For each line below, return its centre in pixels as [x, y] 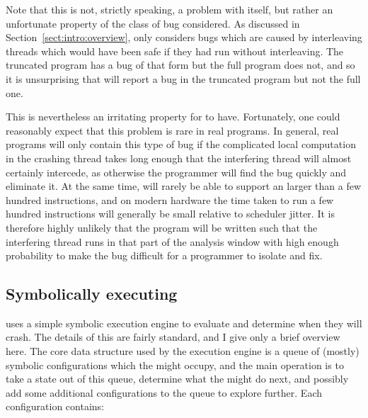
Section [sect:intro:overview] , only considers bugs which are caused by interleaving [184, 37]
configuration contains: [55, 406]
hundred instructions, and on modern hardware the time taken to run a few [170, 199]
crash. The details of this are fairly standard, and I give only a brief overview [173, 337]
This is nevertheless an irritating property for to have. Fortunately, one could [173, 117]
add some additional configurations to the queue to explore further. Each [164, 392]
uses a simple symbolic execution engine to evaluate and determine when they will [184, 323]
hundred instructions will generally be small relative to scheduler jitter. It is [170, 214]
